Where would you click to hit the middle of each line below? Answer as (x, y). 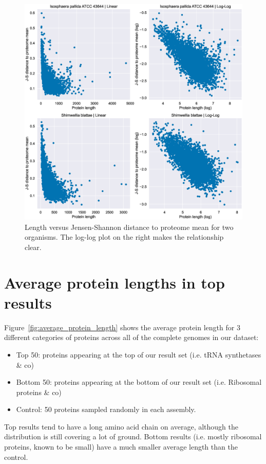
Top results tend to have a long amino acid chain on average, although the (121, 426)
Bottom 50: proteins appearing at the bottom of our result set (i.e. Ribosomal (139, 382)
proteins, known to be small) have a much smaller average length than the (121, 447)
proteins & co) (39, 392)
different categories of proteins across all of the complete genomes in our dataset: (131, 337)
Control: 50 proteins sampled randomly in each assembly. (106, 409)
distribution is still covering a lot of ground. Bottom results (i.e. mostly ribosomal (133, 436)
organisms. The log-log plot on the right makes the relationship (124, 237)
